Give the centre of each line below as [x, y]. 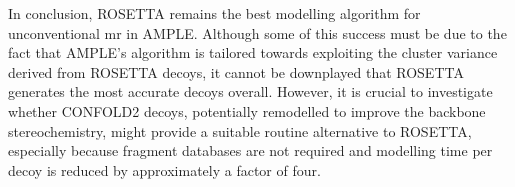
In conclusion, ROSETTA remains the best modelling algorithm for [214, 13]
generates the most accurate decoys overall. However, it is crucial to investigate [250, 91]
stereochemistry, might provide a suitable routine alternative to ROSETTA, [240, 130]
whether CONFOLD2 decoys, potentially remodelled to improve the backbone [247, 110]
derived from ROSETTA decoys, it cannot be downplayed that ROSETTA [236, 71]
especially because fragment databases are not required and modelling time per [250, 150]
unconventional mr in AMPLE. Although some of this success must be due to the [257, 32]
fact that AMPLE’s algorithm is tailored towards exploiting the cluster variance [253, 52]
